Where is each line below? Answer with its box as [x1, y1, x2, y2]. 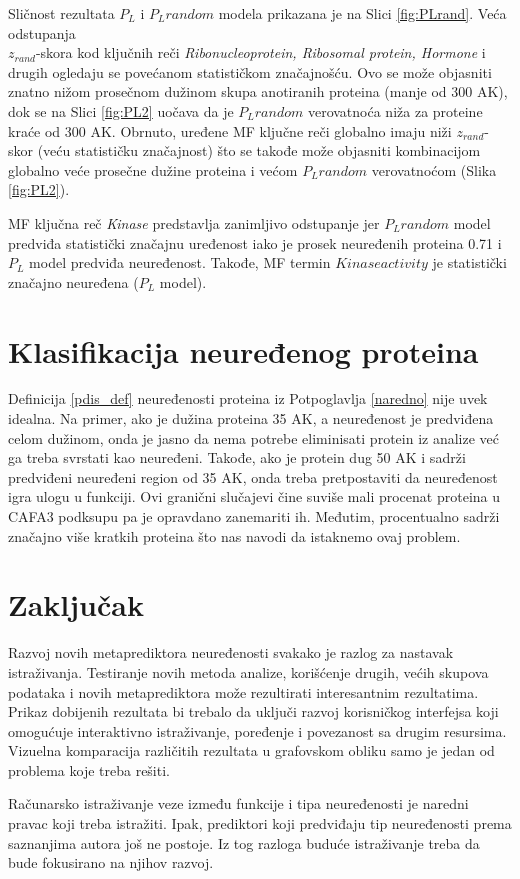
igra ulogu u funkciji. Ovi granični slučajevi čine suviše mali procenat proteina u [8, 486, 500, 507]
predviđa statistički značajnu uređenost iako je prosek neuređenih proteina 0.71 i [8, 232, 502, 253]
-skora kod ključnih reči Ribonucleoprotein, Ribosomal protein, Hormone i [35, 42, 486, 63]
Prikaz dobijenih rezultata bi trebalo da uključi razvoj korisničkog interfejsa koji [8, 701, 499, 722]
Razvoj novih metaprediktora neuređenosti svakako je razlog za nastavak [8, 642, 454, 663]
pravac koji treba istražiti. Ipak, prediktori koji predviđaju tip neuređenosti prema [8, 813, 512, 834]
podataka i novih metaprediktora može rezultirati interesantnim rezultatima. [8, 681, 479, 702]
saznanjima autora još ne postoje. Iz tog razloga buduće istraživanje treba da [8, 832, 480, 853]
